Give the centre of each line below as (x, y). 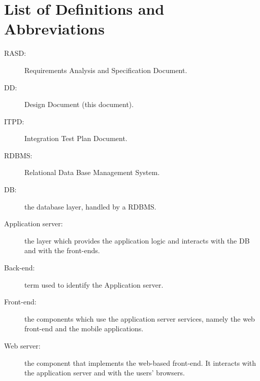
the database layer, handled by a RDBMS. (90, 206)
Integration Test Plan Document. (76, 138)
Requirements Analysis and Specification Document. (106, 70)
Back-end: (20, 268)
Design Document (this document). (79, 104)
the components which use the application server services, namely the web (140, 318)
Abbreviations (54, 29)
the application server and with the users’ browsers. (105, 373)
